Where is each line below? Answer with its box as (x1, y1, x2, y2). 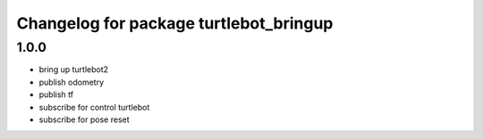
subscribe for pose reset (38, 114, 130, 125)
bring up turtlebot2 (38, 64, 109, 75)
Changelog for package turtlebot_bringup (16, 13, 334, 33)
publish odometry (38, 77, 105, 87)
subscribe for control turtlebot (38, 102, 150, 112)
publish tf (38, 89, 74, 100)
